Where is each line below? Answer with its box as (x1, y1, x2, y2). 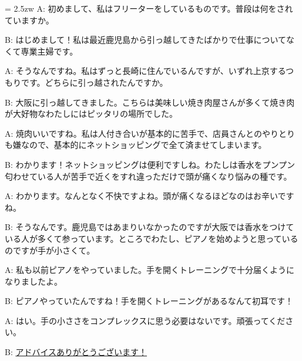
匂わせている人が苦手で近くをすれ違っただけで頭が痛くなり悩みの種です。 (5, 170, 292, 182)
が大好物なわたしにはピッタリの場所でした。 (5, 107, 177, 120)
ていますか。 (5, 14, 54, 26)
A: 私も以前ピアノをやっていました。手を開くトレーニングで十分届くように (5, 264, 295, 276)
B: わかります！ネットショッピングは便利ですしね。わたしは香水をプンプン (5, 158, 296, 170)
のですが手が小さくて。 (5, 244, 95, 256)
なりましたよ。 (5, 275, 62, 287)
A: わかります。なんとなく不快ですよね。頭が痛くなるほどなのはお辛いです (5, 190, 294, 202)
